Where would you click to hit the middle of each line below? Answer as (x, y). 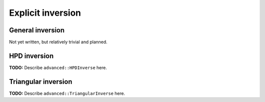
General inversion (37, 30)
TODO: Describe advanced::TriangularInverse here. (67, 93)
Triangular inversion (41, 82)
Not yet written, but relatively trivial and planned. (58, 42)
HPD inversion (31, 56)
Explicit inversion (45, 13)
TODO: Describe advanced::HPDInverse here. (58, 67)
